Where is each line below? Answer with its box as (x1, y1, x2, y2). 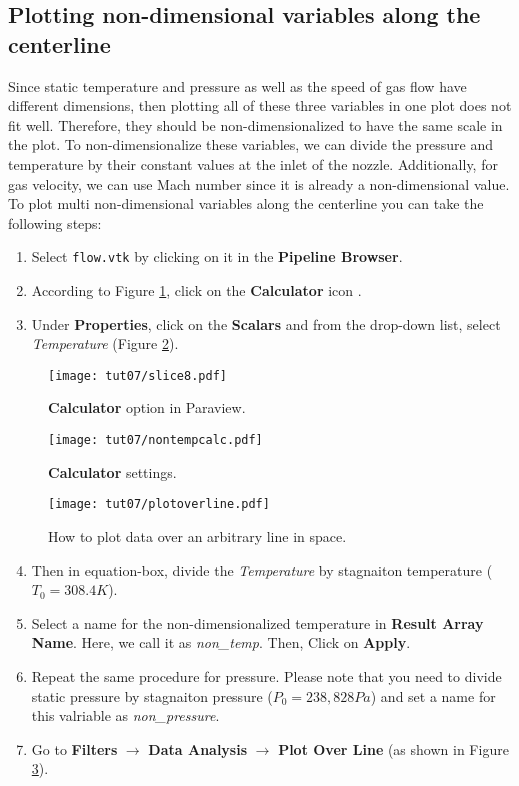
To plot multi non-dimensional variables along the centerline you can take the (8, 193, 484, 214)
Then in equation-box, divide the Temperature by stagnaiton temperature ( (31, 559, 493, 580)
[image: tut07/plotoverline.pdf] (48, 497, 270, 512)
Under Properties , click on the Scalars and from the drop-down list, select (31, 313, 501, 334)
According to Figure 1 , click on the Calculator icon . (31, 280, 362, 300)
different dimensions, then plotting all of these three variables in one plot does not (8, 95, 512, 116)
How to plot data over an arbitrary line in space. (48, 525, 347, 546)
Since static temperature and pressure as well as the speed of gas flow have (8, 75, 467, 96)
